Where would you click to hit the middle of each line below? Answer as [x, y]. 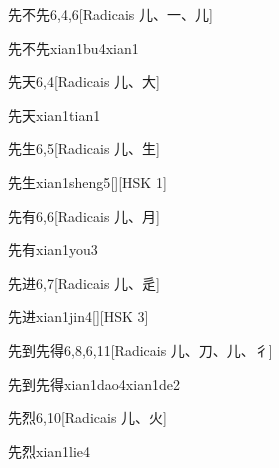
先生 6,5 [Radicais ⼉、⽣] [84, 148]
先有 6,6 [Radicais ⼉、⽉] [84, 215]
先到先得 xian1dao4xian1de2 [94, 383]
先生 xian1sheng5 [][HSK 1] [87, 181]
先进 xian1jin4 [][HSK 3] [78, 316]
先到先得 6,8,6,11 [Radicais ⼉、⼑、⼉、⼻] [140, 349]
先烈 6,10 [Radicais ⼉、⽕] [87, 417]
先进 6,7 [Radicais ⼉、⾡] [84, 282]
